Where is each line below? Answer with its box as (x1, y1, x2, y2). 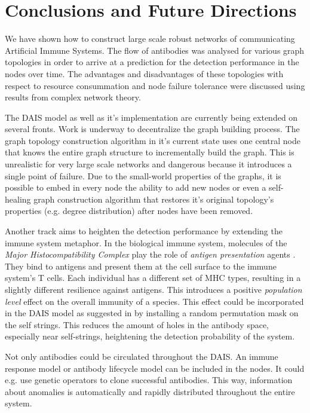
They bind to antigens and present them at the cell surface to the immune (5, 259, 277, 272)
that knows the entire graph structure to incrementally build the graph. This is (5, 146, 294, 158)
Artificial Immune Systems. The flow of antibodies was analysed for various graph (5, 44, 305, 56)
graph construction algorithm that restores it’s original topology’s (33, 192, 274, 205)
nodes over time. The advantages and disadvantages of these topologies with (5, 67, 284, 79)
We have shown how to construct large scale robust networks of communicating (5, 32, 295, 45)
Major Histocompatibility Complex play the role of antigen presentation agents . (5, 248, 296, 261)
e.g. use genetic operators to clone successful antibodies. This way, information (5, 374, 293, 386)
